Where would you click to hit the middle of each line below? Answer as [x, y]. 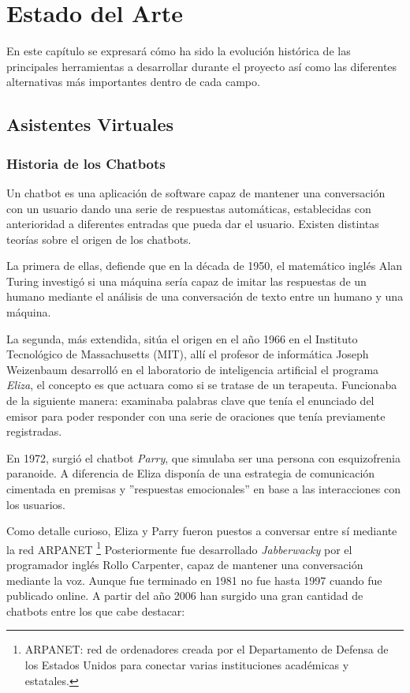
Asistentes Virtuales [90, 124]
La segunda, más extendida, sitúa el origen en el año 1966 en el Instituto [182, 338]
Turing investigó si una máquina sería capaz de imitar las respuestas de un [186, 281]
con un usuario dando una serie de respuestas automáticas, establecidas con [189, 208]
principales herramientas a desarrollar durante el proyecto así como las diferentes [202, 66]
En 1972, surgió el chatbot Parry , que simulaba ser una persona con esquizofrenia [203, 457]
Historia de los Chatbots [86, 163]
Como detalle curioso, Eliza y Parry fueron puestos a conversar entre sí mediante [202, 531]
